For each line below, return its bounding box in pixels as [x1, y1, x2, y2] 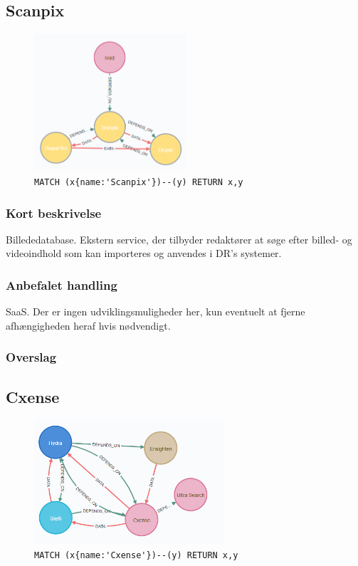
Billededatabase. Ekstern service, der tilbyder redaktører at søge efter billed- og [6, 231, 352, 246]
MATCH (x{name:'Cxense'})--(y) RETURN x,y [34, 550, 238, 560]
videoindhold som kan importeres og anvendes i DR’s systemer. [6, 246, 282, 261]
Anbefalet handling [6, 276, 117, 293]
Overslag [6, 348, 57, 366]
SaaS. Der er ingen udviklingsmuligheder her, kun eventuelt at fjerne [6, 304, 305, 319]
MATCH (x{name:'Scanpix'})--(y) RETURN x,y [34, 177, 243, 188]
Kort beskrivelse [6, 204, 102, 221]
